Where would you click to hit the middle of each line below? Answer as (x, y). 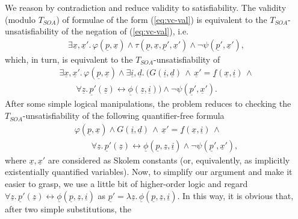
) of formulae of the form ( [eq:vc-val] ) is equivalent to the (162, 19)
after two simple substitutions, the (68, 208)
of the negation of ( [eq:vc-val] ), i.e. (125, 31)
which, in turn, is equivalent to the (69, 59)
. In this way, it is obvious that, (235, 195)
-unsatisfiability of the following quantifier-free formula (123, 116)
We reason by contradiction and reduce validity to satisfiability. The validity (146, 7)
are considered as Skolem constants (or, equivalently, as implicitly (169, 160)
